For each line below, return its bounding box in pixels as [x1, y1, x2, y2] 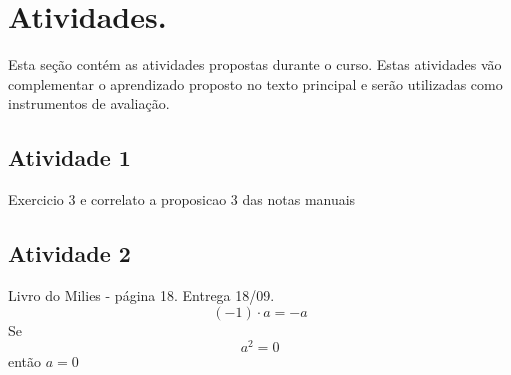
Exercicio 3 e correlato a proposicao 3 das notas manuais [8, 189, 356, 210]
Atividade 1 [8, 142, 131, 173]
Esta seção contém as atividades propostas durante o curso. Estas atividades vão [8, 54, 502, 75]
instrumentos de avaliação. [8, 93, 170, 114]
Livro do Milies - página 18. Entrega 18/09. [8, 284, 275, 305]
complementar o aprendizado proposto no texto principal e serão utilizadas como [8, 73, 503, 94]
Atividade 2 [8, 238, 131, 269]
